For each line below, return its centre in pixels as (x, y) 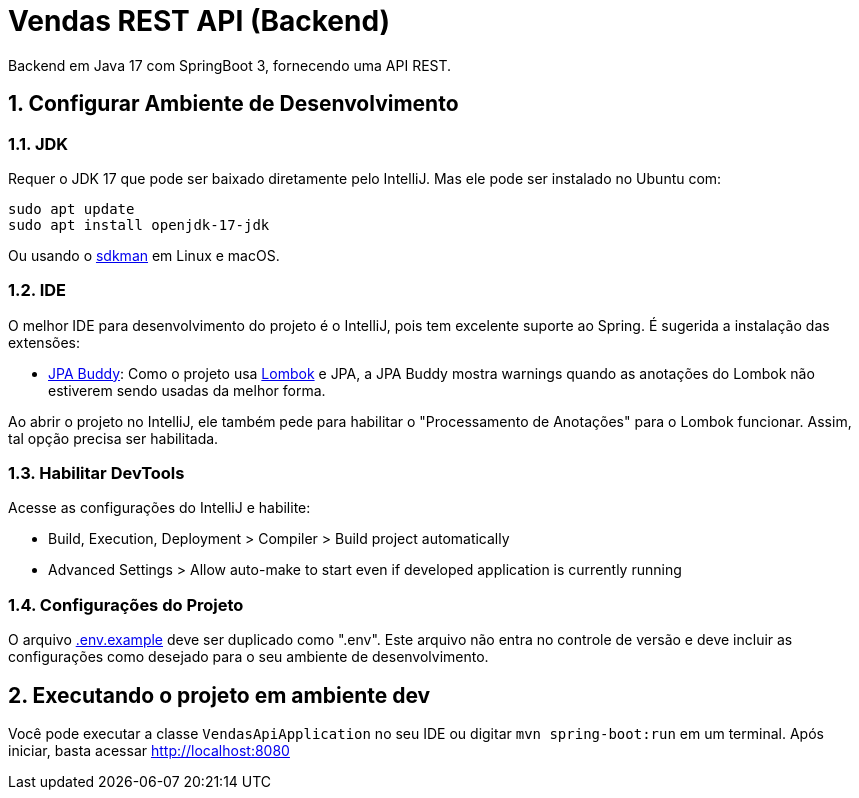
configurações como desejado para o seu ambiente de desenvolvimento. (248, 657)
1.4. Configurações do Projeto (126, 604)
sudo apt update (71, 208)
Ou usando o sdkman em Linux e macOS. (144, 255)
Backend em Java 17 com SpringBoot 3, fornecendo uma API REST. (230, 65)
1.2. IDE (37, 290)
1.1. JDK (38, 143)
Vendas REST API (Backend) (199, 21)
